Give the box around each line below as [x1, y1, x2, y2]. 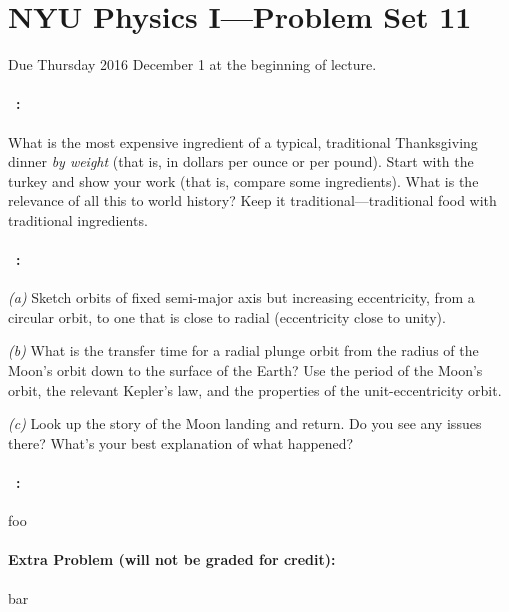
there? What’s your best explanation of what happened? [8, 432, 354, 453]
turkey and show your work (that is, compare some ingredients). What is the [8, 170, 479, 191]
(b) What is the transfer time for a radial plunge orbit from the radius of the [8, 340, 479, 361]
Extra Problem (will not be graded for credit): [8, 549, 336, 570]
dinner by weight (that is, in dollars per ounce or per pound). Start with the [8, 151, 474, 172]
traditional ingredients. [8, 209, 148, 230]
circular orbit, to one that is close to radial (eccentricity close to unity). [8, 306, 446, 327]
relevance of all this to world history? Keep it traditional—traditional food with [8, 190, 497, 211]
